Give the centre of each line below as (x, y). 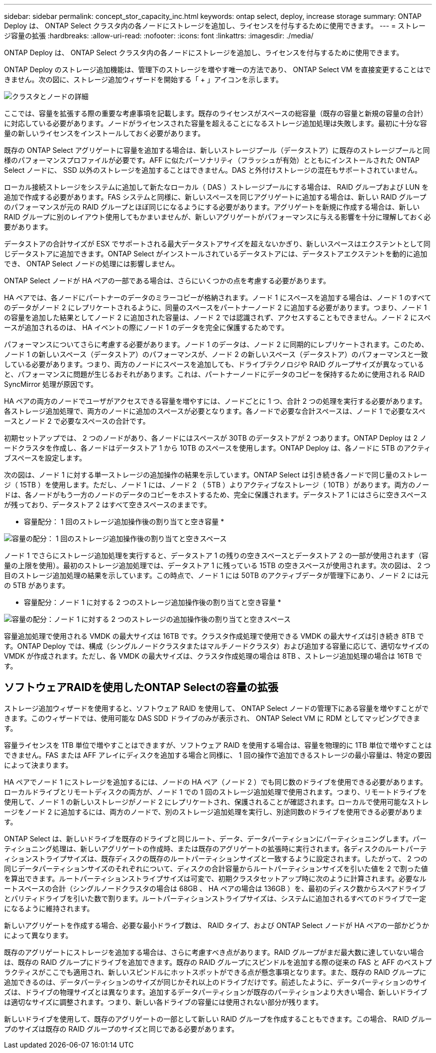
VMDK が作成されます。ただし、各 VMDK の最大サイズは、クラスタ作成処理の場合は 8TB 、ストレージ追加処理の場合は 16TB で (213, 656)
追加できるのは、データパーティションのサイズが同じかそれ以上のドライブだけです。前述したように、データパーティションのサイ (216, 982)
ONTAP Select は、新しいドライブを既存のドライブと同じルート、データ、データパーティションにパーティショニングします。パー (216, 838)
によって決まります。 (38, 765)
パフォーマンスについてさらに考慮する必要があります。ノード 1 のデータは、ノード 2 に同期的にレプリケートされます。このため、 (216, 344)
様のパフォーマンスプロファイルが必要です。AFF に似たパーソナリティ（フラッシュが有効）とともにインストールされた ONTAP (212, 160)
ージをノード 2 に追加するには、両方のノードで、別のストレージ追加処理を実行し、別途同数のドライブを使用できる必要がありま (214, 812)
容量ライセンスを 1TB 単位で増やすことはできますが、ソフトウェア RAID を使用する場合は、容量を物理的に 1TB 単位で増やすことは (218, 745)
